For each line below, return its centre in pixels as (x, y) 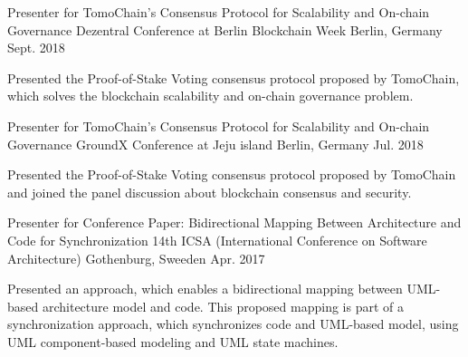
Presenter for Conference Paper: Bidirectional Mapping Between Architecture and (234, 222)
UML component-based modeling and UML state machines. (173, 341)
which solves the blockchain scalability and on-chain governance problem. (210, 96)
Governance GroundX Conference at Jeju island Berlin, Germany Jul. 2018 (215, 144)
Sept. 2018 (36, 48)
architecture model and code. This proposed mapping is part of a (223, 306)
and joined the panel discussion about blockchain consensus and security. (210, 192)
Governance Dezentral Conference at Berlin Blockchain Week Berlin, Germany (225, 29)
